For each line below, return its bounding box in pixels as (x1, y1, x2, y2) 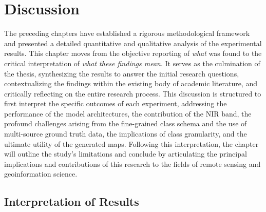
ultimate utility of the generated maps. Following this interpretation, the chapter (4, 138, 259, 149)
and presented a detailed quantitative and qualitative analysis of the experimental (4, 37, 262, 48)
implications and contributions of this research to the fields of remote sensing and (4, 158, 261, 169)
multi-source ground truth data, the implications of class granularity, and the (4, 128, 247, 139)
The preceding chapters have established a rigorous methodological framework (4, 28, 250, 38)
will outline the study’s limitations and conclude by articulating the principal (4, 148, 247, 159)
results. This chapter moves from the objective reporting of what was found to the (4, 48, 262, 59)
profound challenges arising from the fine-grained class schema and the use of (4, 118, 247, 129)
